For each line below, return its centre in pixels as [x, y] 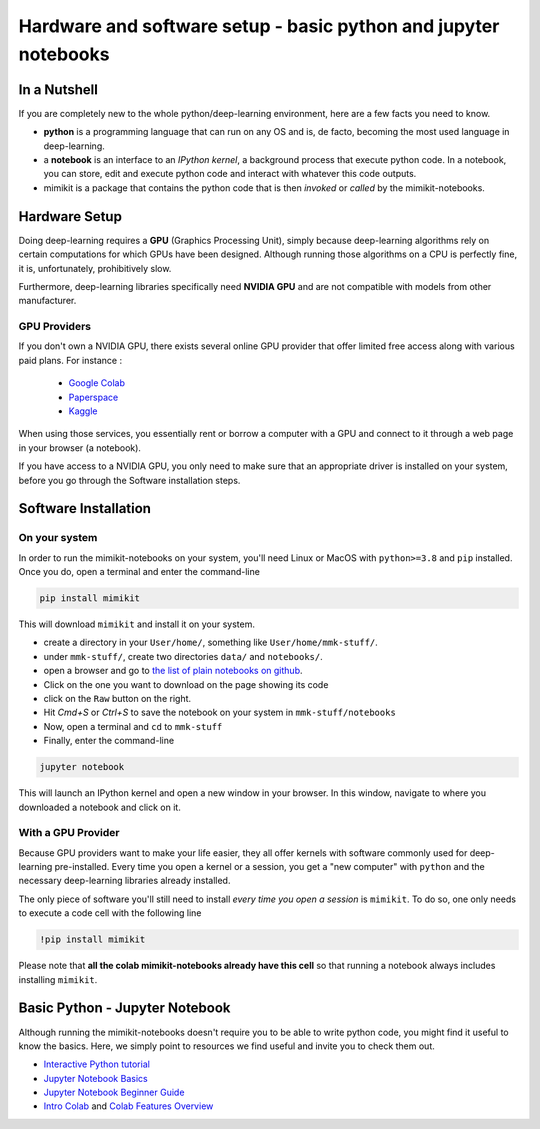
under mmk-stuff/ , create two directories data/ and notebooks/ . [183, 656]
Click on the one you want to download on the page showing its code [186, 684]
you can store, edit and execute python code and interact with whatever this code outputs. [230, 174]
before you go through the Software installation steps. [129, 480]
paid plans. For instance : [70, 360]
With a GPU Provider [69, 833]
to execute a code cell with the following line [110, 913]
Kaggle [83, 411]
